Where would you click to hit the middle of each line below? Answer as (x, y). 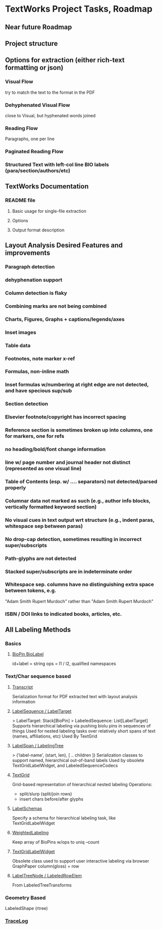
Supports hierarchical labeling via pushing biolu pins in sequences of (81, 725)
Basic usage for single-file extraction (49, 211)
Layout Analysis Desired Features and (64, 245)
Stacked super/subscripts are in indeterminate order (69, 571)
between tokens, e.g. (31, 591)
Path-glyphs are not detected (41, 558)
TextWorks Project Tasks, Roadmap (79, 9)
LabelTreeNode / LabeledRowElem (47, 875)
